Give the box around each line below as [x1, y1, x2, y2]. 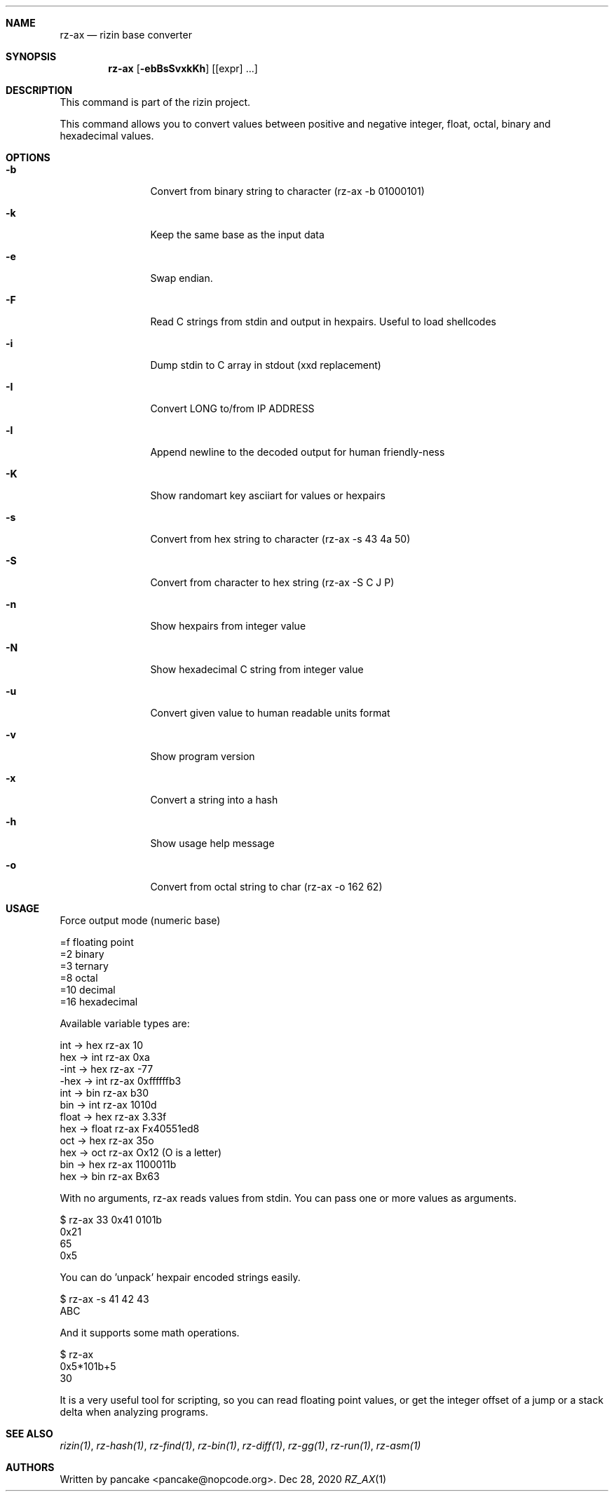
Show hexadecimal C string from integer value [150, 663, 364, 675]
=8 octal [60, 972, 98, 984]
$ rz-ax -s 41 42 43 [60, 1293, 149, 1305]
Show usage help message [150, 837, 275, 849]
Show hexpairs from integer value [150, 620, 306, 632]
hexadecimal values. [60, 130, 154, 142]
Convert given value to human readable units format [150, 707, 390, 719]
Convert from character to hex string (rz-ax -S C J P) [150, 576, 395, 588]
